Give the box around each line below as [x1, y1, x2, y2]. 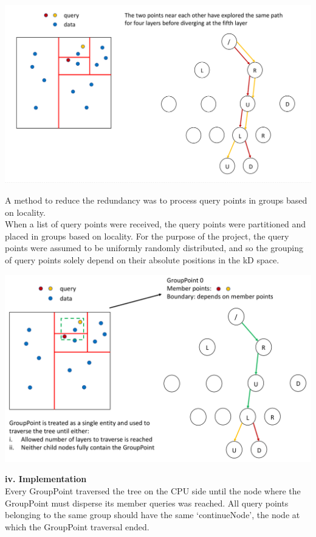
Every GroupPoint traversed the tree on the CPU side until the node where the [5, 484, 301, 497]
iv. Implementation [5, 472, 87, 485]
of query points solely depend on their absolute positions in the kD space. [5, 254, 280, 266]
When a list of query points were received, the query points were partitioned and [5, 218, 306, 230]
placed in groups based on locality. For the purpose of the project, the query [5, 229, 289, 242]
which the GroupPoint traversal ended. [5, 520, 149, 533]
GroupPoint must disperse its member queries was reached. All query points [5, 496, 289, 509]
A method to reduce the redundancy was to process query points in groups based [5, 194, 307, 207]
